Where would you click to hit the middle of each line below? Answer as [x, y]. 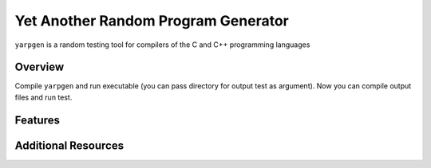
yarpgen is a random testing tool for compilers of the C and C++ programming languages [162, 45]
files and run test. [43, 97]
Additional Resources [69, 145]
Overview [40, 67]
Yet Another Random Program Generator [152, 21]
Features [37, 120]
